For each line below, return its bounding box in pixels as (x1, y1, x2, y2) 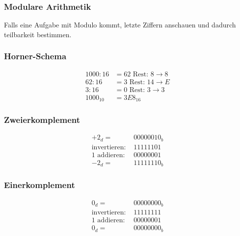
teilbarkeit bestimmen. (4, 29, 72, 39)
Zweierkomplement (4, 114, 80, 126)
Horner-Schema (4, 50, 67, 62)
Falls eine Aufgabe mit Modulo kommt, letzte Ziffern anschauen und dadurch (4, 20, 236, 30)
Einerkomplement (4, 179, 75, 191)
